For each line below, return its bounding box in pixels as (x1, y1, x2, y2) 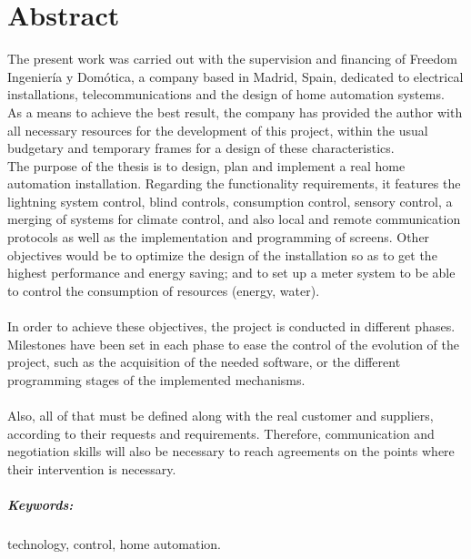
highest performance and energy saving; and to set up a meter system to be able (7, 263, 456, 282)
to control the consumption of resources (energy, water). (7, 280, 320, 300)
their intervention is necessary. (7, 459, 176, 478)
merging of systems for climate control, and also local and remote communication (7, 209, 461, 229)
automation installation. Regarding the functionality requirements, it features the (7, 174, 461, 193)
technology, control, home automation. (7, 534, 221, 553)
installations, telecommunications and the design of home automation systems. (7, 85, 445, 104)
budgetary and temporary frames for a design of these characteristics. (7, 138, 395, 158)
